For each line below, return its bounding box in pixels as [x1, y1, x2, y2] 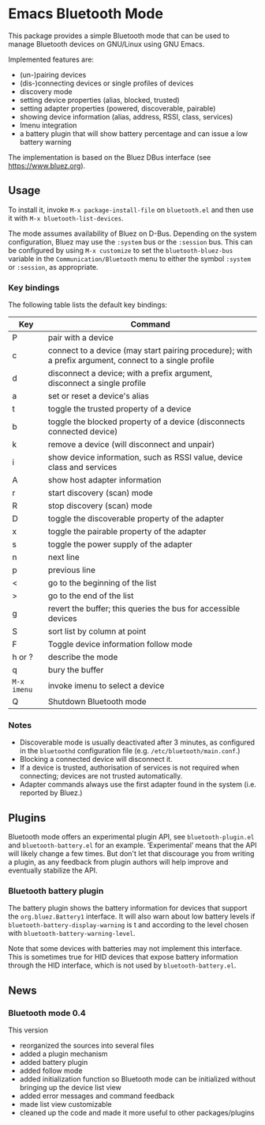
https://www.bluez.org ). [8, 161, 86, 170]
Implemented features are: [8, 55, 95, 64]
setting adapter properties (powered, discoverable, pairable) [19, 104, 216, 113]
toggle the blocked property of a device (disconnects [47, 416, 246, 427]
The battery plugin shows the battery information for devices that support [8, 903, 248, 913]
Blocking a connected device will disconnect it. [19, 755, 173, 764]
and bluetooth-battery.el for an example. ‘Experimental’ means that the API [8, 840, 257, 850]
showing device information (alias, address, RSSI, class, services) [19, 112, 233, 121]
